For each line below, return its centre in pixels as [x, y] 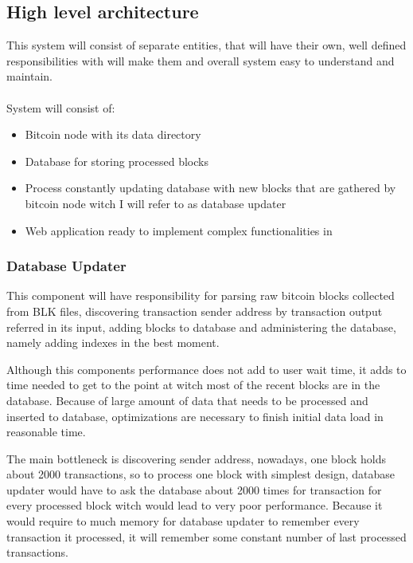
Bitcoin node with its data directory [113, 134]
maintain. [29, 76]
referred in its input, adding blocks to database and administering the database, [201, 327]
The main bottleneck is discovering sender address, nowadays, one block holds [197, 458]
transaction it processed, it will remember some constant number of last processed [206, 536]
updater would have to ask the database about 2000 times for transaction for [194, 489]
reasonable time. [46, 432]
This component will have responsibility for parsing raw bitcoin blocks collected [201, 295]
